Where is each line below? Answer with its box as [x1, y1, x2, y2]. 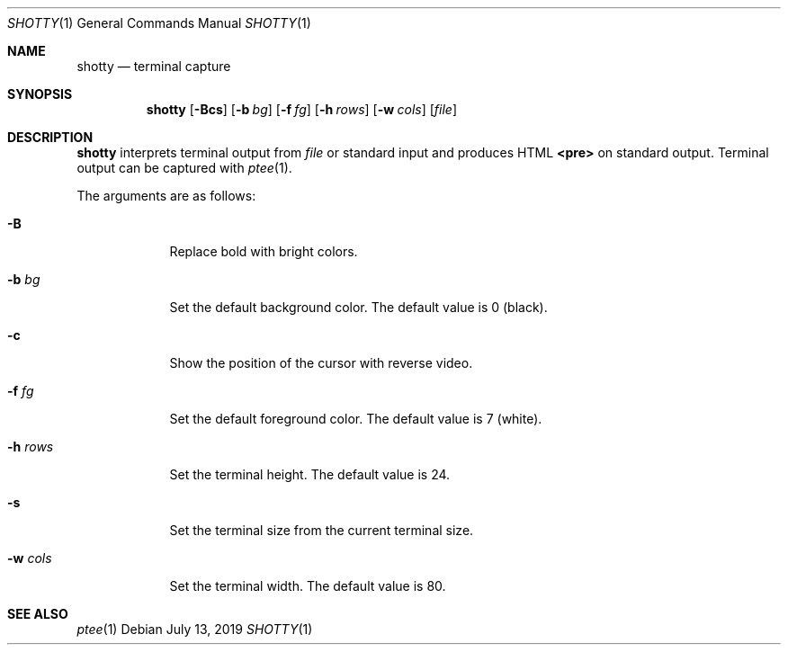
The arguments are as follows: [76, 188, 256, 203]
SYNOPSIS [7, 86, 73, 102]
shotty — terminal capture [76, 58, 231, 74]
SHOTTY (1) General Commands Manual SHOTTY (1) [7, 15, 311, 31]
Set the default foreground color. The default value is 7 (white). [169, 411, 542, 426]
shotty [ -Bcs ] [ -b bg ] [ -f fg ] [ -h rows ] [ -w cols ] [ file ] [146, 102, 457, 117]
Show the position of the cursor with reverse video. [169, 355, 473, 371]
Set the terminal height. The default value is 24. [169, 467, 451, 482]
